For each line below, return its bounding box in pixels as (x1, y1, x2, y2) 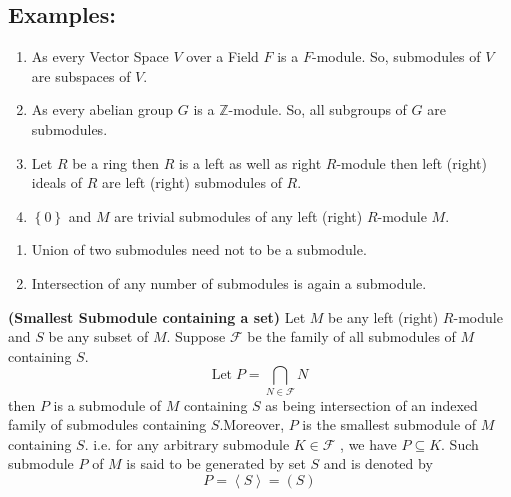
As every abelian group (31, 99, 174, 120)
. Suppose (166, 326, 226, 347)
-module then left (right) (336, 152, 487, 173)
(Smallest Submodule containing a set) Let (8, 306, 306, 327)
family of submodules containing (8, 414, 207, 435)
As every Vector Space (31, 46, 169, 67)
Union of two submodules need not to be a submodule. (31, 239, 367, 260)
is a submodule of (53, 394, 162, 415)
